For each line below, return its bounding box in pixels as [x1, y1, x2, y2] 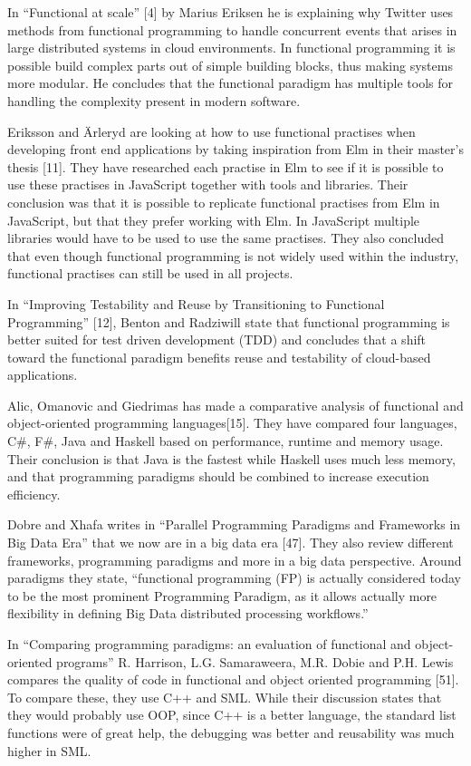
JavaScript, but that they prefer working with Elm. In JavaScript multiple [7, 210, 420, 229]
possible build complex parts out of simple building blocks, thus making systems [7, 55, 453, 74]
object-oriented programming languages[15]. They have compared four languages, [7, 413, 457, 432]
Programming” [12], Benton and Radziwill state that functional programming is [7, 312, 450, 331]
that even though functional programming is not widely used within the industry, [7, 246, 459, 265]
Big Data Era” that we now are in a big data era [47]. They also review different [7, 533, 454, 552]
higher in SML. [7, 741, 91, 760]
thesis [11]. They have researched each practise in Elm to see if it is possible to [7, 157, 444, 176]
